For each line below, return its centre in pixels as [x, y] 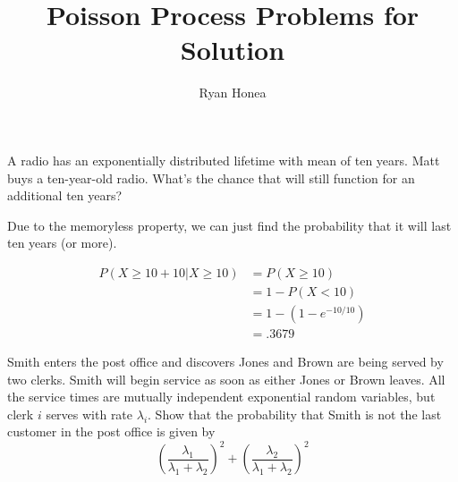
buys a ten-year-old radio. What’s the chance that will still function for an [211, 178]
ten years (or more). [62, 243]
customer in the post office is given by [111, 431]
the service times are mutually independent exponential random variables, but [221, 397]
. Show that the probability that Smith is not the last [295, 414]
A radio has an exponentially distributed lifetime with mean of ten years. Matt [224, 160]
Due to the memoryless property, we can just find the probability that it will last [229, 225]
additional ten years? [65, 195]
